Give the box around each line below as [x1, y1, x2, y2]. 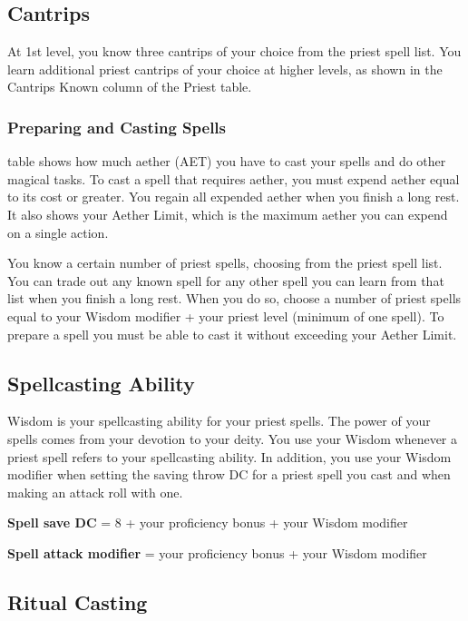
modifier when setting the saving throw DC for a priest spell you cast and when [7, 465, 451, 484]
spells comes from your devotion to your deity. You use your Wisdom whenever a [7, 429, 458, 448]
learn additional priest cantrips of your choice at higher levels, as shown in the [7, 59, 443, 78]
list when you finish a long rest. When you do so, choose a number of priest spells [7, 289, 462, 308]
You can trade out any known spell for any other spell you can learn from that [7, 271, 444, 290]
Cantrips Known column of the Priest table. [7, 77, 252, 96]
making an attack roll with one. [7, 482, 183, 501]
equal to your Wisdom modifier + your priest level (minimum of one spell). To [7, 306, 444, 325]
